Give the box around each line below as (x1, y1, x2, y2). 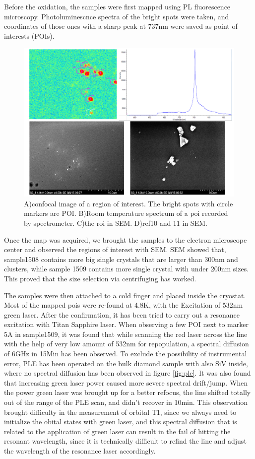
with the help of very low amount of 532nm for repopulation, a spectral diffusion (4, 338, 249, 349)
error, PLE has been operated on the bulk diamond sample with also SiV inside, (4, 358, 248, 368)
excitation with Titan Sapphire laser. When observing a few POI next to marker (4, 319, 249, 329)
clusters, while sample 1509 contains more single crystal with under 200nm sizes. (4, 263, 249, 274)
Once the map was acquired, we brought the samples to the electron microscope (4, 234, 247, 245)
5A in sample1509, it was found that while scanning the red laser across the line (4, 328, 248, 339)
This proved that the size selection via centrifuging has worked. (4, 273, 196, 283)
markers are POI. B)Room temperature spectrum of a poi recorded (24, 208, 228, 218)
